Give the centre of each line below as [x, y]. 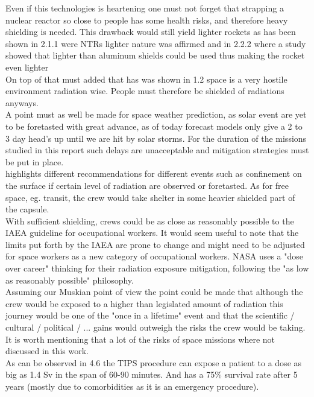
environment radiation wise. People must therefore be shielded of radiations [145, 91]
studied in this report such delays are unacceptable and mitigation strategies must [157, 150]
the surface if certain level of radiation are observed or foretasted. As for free [147, 185]
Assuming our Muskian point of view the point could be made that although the [154, 292]
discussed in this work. [47, 351]
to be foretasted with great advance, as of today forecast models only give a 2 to [154, 126]
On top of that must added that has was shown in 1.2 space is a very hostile [146, 79]
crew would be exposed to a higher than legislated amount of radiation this [144, 303]
